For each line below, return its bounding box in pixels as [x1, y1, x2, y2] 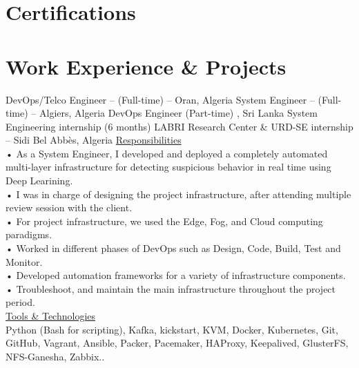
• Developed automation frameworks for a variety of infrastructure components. [6, 268, 346, 282]
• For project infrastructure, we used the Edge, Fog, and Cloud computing [6, 213, 323, 228]
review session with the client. [6, 200, 133, 215]
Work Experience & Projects [6, 52, 287, 80]
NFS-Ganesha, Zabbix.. [6, 349, 105, 363]
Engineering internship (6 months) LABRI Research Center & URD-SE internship [6, 119, 353, 133]
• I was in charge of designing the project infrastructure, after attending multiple [6, 186, 351, 201]
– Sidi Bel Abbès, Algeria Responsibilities [6, 133, 182, 147]
